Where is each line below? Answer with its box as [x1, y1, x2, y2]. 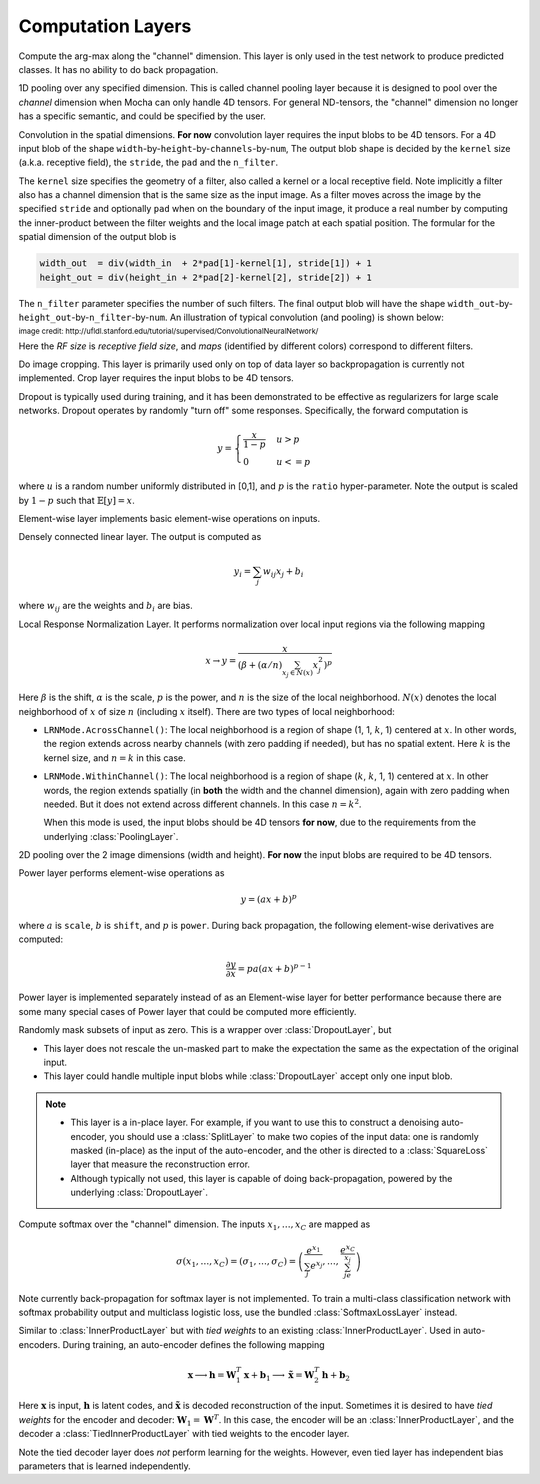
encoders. [18, 1338, 61, 1350]
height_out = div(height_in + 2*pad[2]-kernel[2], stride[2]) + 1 [39, 271, 372, 283]
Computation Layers [18, 15, 192, 37]
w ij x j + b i [262, 565, 304, 579]
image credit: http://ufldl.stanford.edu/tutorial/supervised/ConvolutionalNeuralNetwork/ [18, 326, 319, 337]
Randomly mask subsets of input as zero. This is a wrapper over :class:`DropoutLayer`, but [18, 1024, 392, 1036]
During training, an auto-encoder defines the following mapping [62, 1338, 325, 1350]
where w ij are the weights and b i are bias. [18, 600, 194, 614]
